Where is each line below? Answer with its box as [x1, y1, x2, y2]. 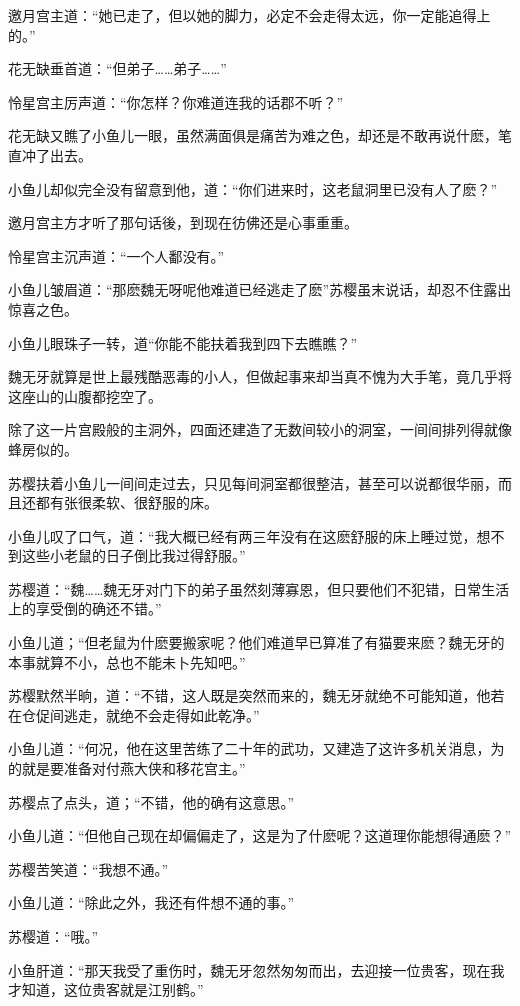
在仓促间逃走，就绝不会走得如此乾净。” [8, 704, 260, 725]
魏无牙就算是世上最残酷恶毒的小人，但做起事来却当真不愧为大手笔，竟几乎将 [8, 366, 512, 387]
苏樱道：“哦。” [8, 926, 99, 946]
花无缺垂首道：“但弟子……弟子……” [8, 58, 227, 79]
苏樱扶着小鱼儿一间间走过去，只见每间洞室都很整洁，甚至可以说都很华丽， [8, 472, 498, 493]
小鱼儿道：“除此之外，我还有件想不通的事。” [8, 892, 295, 913]
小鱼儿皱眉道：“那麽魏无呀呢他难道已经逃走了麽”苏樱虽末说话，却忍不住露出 [8, 279, 512, 300]
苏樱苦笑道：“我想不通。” [8, 858, 169, 879]
